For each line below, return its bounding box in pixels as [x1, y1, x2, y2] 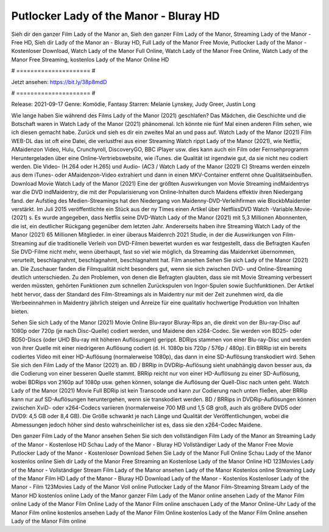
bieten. [11, 307, 29, 315]
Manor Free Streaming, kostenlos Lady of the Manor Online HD [11, 55, 169, 63]
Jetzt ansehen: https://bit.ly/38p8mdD [11, 78, 107, 85]
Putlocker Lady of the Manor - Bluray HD [11, 9, 220, 23]
